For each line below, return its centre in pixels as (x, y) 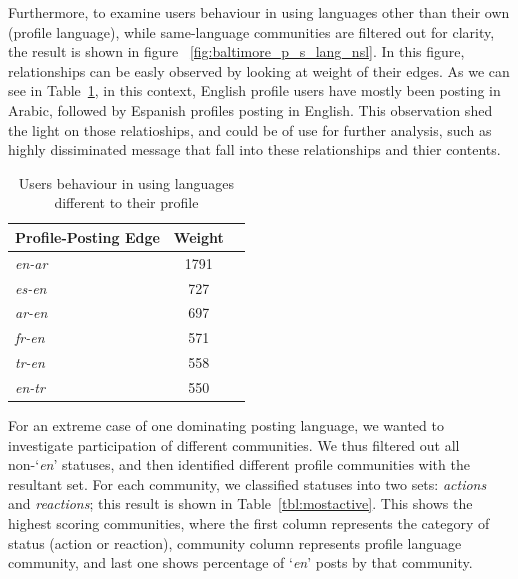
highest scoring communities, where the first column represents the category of (249, 523)
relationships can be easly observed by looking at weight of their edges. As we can (259, 70)
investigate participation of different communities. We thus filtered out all (234, 444)
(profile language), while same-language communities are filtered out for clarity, (251, 31)
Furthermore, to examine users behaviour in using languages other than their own (259, 12)
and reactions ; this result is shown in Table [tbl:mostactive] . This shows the (240, 503)
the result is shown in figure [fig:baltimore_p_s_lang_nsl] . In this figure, (236, 51)
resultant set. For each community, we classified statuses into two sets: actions (247, 483)
